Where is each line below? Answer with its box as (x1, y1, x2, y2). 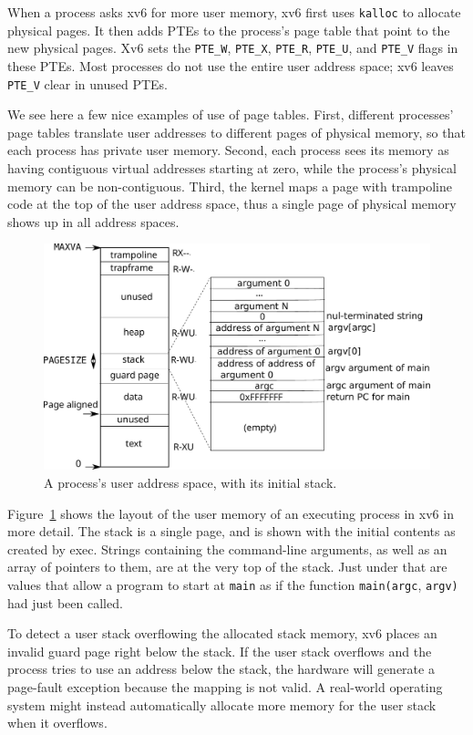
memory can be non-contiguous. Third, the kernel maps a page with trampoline (7, 176, 452, 195)
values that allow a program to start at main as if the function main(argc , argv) (7, 575, 458, 594)
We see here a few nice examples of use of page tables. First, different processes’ (7, 105, 454, 124)
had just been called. (7, 593, 123, 612)
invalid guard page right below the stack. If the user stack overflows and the (7, 641, 432, 660)
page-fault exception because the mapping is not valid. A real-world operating (7, 677, 443, 696)
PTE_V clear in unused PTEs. (7, 74, 168, 93)
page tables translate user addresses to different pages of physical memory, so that (7, 122, 466, 141)
